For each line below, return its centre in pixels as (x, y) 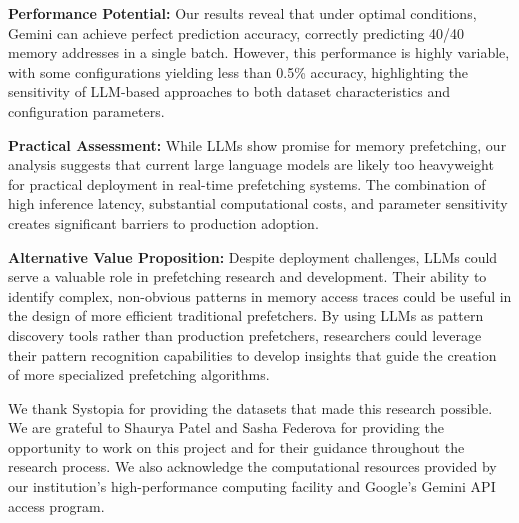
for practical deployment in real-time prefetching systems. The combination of (247, 183)
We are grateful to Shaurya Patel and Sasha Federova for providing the (226, 427)
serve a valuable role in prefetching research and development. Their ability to (247, 276)
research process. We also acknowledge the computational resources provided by (252, 466)
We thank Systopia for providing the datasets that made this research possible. (250, 407)
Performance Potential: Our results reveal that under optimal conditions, (242, 13)
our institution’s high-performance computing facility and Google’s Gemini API (252, 486)
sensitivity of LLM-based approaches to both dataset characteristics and (229, 91)
